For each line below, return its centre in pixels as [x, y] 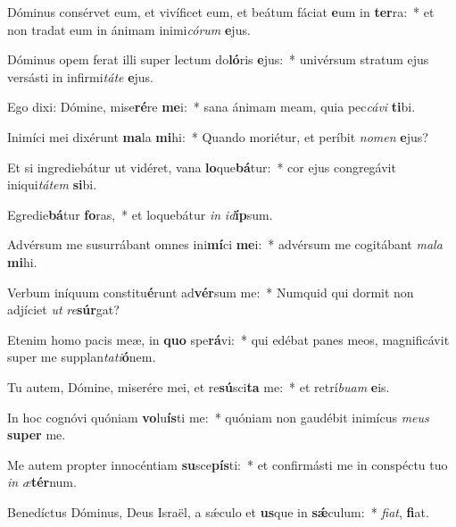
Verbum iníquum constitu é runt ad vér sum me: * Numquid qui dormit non [211, 292]
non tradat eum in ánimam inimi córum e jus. [129, 29]
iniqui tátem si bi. [52, 184]
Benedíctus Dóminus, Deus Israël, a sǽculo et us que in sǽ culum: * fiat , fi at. [218, 511]
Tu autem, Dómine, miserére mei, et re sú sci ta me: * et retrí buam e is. [199, 386]
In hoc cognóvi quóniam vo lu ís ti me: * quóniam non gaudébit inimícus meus [218, 417]
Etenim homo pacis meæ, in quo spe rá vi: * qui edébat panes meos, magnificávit [228, 339]
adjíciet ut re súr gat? [63, 310]
